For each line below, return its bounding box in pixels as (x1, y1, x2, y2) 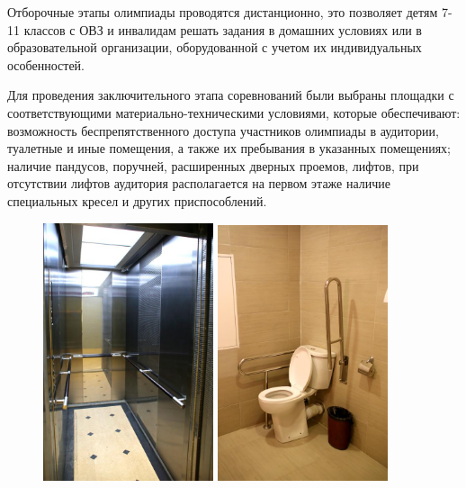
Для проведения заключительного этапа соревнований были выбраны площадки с (7, 86, 454, 104)
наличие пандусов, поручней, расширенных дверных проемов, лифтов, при (7, 156, 419, 175)
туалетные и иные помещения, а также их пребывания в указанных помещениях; (7, 139, 452, 158)
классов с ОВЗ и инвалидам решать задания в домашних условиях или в (23, 20, 422, 39)
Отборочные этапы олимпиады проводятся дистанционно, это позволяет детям (7, 3, 438, 21)
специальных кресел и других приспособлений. (7, 191, 267, 210)
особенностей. (7, 55, 85, 74)
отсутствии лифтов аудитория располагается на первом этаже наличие (7, 174, 391, 193)
